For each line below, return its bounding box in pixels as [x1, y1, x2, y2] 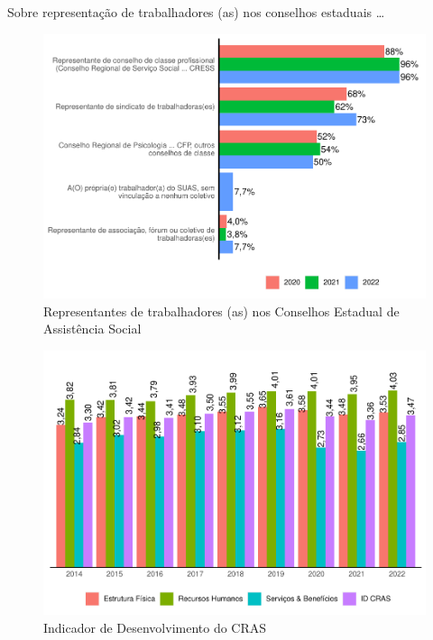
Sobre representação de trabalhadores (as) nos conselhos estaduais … [7, 3, 385, 21]
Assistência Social [43, 319, 142, 338]
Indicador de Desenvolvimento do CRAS [43, 618, 267, 637]
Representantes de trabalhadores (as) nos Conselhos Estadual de [43, 301, 400, 320]
